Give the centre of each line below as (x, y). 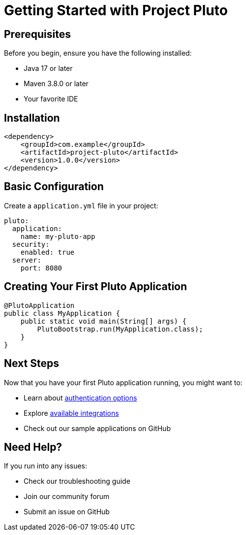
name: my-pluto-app (58, 236)
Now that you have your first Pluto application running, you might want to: (123, 382)
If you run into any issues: (46, 466)
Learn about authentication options (80, 398)
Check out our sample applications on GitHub (97, 428)
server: (27, 260)
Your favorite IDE (51, 99)
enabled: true (47, 252)
